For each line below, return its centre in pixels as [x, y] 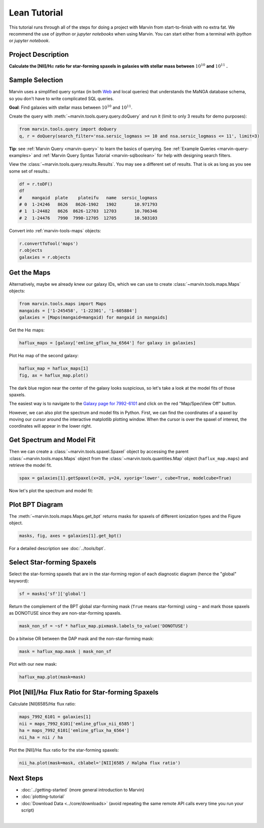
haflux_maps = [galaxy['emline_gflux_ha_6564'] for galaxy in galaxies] [107, 343]
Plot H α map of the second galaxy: [44, 356]
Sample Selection [36, 80]
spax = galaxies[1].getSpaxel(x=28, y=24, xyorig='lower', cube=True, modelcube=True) [125, 478]
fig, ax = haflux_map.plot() [54, 375]
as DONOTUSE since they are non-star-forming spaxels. [65, 613]
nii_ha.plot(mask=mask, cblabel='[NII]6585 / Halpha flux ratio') [100, 763]
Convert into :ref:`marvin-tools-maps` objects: [55, 230]
